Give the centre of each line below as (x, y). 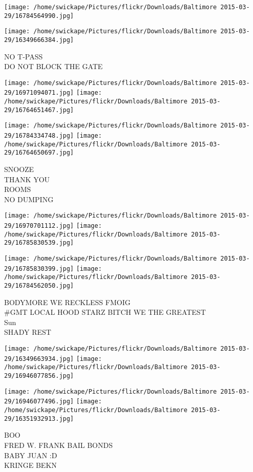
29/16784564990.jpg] (39, 16)
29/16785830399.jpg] (39, 269)
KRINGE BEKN (30, 465)
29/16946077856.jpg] (39, 376)
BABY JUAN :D (31, 455)
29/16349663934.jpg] (39, 359)
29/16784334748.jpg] (39, 136)
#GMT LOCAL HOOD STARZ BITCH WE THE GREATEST (105, 312)
